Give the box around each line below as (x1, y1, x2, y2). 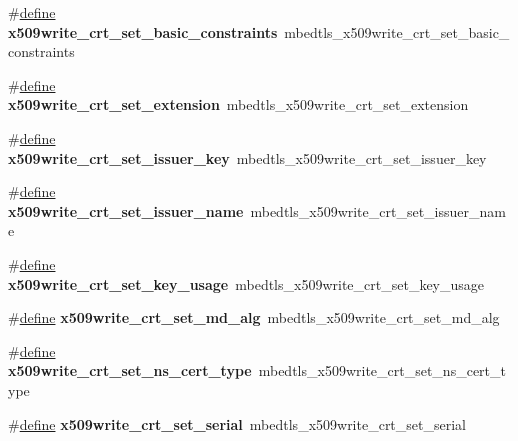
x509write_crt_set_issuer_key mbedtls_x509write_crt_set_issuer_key (8, 147, 487, 168)
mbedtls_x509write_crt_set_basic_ (284, 21, 510, 42)
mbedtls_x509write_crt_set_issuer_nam (250, 200, 506, 221)
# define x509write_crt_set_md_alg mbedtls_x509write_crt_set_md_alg (8, 307, 500, 328)
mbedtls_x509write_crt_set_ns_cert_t (258, 360, 506, 381)
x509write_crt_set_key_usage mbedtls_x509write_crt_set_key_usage (8, 273, 485, 294)
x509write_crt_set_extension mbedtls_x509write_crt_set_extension (8, 94, 469, 115)
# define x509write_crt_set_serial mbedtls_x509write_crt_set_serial (8, 413, 467, 434)
